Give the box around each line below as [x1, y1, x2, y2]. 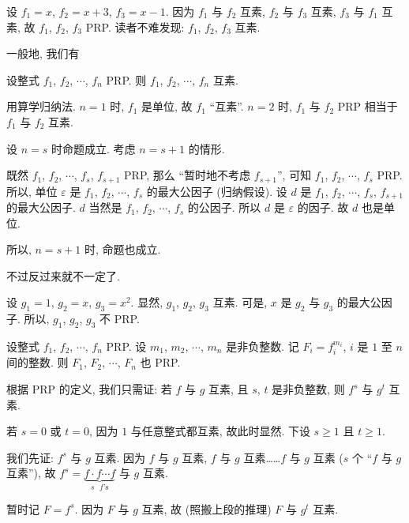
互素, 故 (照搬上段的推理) [141, 500, 272, 517]
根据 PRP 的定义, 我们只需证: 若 [6, 381, 172, 397]
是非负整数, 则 [272, 381, 345, 397]
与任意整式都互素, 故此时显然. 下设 [130, 423, 310, 439]
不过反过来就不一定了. [6, 267, 120, 284]
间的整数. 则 [6, 354, 69, 371]
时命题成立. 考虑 [51, 140, 136, 156]
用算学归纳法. [6, 98, 76, 115]
